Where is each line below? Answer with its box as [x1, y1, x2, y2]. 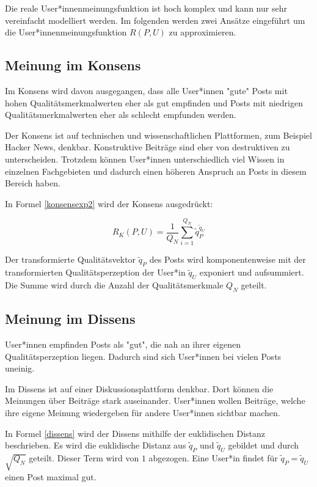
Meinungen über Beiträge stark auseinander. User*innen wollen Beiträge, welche [5, 394, 305, 407]
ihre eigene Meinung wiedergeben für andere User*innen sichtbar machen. [5, 406, 280, 419]
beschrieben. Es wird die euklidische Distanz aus [5, 439, 186, 452]
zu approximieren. [169, 26, 236, 38]
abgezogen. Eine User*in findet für [148, 451, 278, 464]
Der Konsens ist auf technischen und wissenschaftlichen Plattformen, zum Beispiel [5, 128, 312, 141]
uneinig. [5, 362, 35, 375]
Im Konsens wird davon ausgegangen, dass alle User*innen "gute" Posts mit [5, 84, 288, 97]
